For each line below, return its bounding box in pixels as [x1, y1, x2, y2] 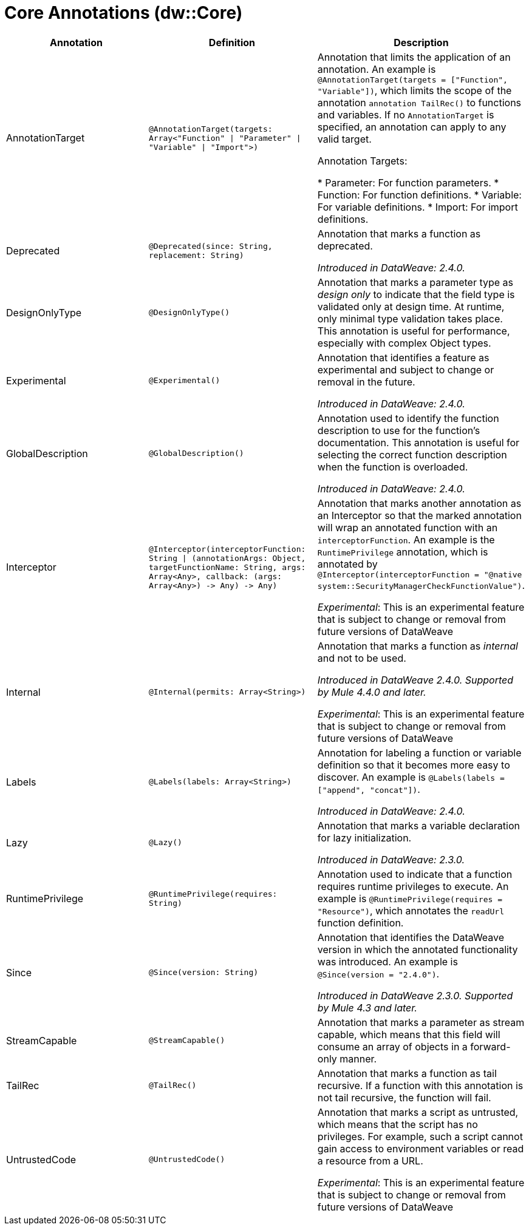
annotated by [317, 557, 378, 570]
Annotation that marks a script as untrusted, [317, 1106, 519, 1118]
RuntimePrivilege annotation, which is [317, 545, 488, 558]
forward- [470, 1040, 511, 1053]
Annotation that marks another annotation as [317, 497, 522, 509]
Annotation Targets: [317, 154, 408, 167]
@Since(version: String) [149, 968, 259, 977]
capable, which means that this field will [317, 1028, 500, 1041]
